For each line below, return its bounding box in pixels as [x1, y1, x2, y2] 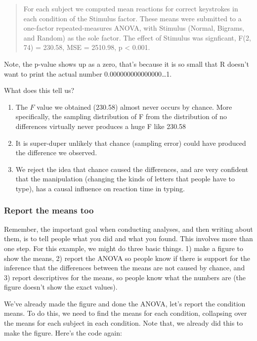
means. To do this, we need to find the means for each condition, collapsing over [4, 308, 247, 318]
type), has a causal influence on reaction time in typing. [15, 183, 185, 193]
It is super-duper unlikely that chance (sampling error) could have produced [15, 137, 246, 148]
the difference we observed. [15, 147, 97, 158]
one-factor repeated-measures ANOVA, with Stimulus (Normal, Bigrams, [23, 23, 245, 33]
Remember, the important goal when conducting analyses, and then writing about [4, 223, 253, 234]
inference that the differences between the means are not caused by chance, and [4, 262, 245, 273]
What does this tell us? [4, 85, 75, 95]
